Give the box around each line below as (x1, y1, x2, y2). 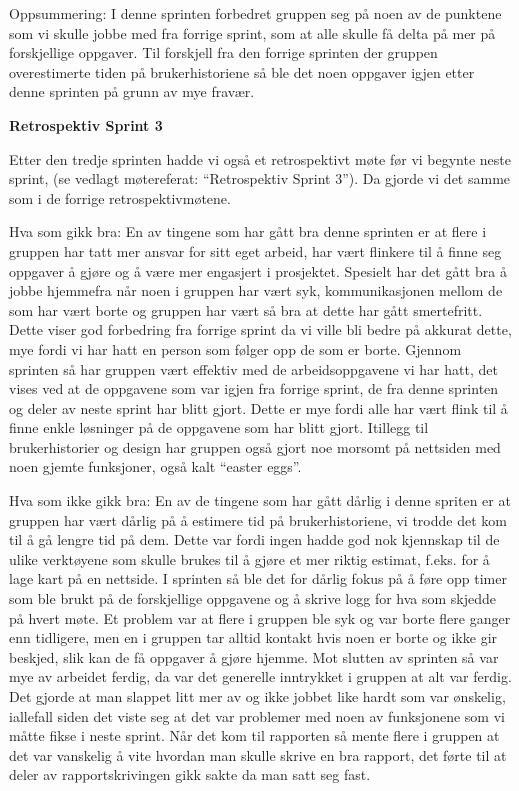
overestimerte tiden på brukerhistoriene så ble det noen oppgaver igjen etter (9, 61, 475, 82)
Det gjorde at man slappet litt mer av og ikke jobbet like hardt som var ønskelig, (9, 686, 506, 706)
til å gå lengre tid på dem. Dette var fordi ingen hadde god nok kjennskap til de (9, 529, 500, 550)
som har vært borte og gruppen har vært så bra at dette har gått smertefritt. (9, 299, 483, 320)
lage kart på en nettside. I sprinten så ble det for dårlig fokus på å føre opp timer (9, 568, 507, 589)
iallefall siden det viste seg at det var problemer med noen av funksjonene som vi (9, 705, 505, 726)
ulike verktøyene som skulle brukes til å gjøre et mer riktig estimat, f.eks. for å (9, 548, 490, 569)
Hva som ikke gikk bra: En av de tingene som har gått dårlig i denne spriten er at (9, 490, 511, 511)
